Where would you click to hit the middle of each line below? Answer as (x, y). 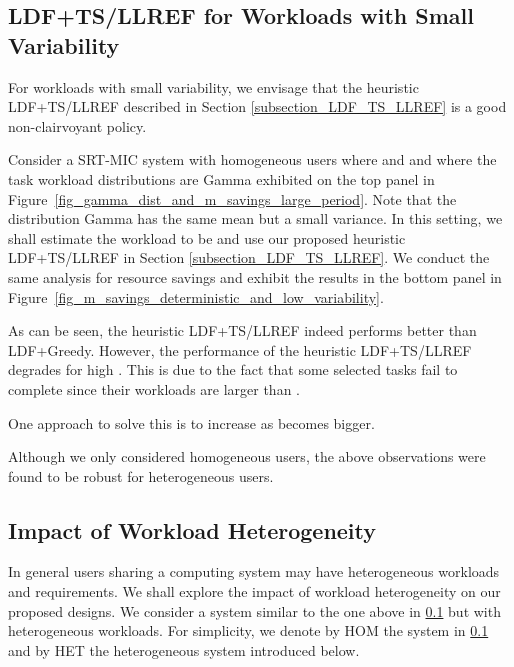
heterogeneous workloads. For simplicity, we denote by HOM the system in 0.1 (248, 630)
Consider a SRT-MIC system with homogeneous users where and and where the (252, 159)
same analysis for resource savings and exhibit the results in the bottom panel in (255, 276)
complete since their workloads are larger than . (154, 388)
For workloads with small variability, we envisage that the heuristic (213, 86)
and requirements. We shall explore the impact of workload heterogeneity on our (254, 591)
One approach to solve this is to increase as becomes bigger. (191, 422)
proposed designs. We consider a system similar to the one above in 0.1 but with (254, 610)
